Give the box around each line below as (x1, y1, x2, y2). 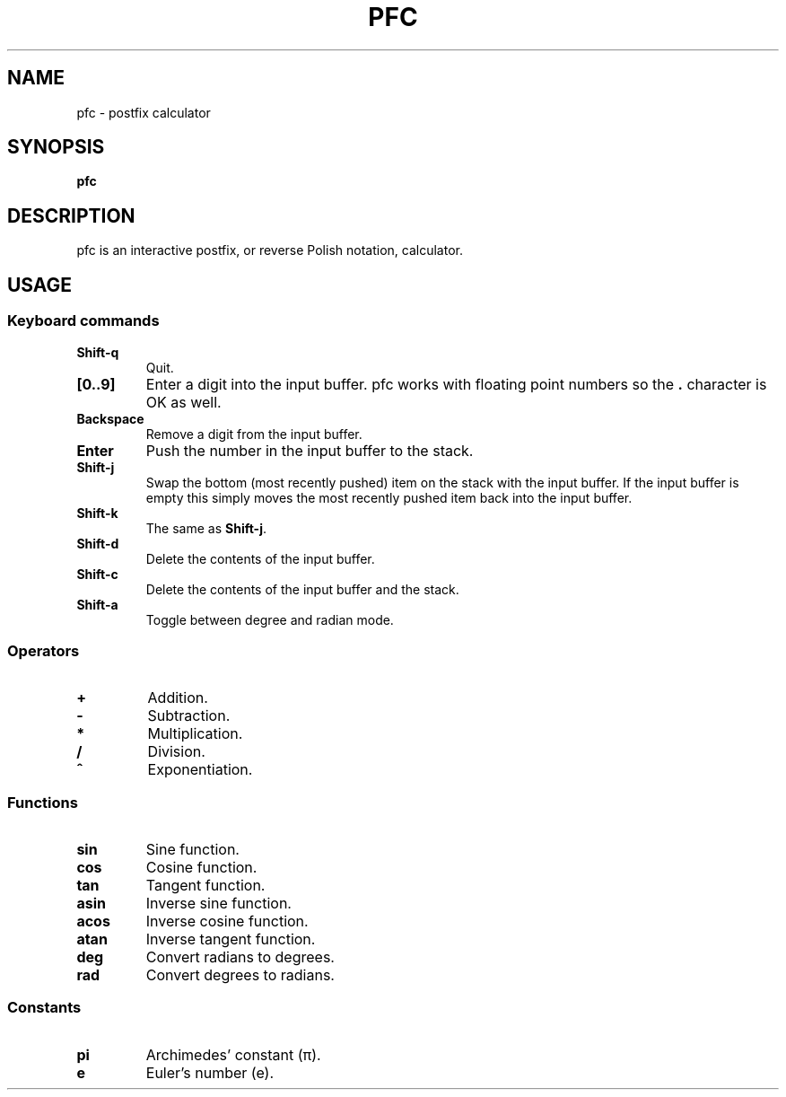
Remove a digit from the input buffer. (145, 426, 362, 442)
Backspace (76, 410, 144, 426)
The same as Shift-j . (145, 520, 266, 536)
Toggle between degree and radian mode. (145, 611, 394, 627)
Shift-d (76, 535, 119, 551)
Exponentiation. (147, 760, 253, 779)
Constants (7, 998, 82, 1017)
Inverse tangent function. (145, 930, 316, 948)
